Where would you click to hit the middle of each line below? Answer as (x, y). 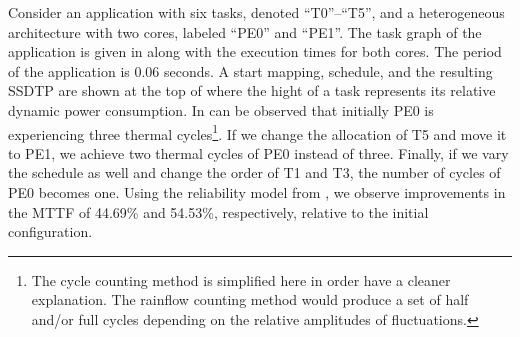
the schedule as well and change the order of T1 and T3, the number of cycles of (254, 172)
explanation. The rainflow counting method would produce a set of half (250, 299)
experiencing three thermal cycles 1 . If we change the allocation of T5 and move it (257, 132)
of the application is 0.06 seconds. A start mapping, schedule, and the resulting (250, 70)
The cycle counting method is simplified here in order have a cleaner (241, 279)
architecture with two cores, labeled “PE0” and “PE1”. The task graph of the (245, 31)
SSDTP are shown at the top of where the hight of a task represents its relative (252, 90)
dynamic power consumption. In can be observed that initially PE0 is (221, 109)
